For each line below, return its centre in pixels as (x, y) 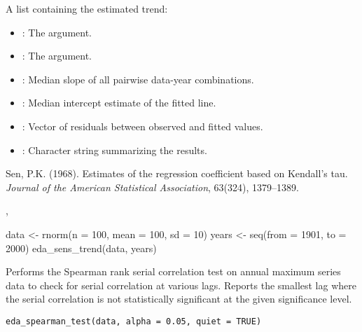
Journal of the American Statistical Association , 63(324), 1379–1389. (152, 187)
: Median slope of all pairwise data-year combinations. (138, 79)
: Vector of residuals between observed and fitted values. (142, 126)
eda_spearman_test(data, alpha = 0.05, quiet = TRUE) (134, 321)
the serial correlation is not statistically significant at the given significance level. (179, 299)
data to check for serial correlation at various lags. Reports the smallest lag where (181, 285)
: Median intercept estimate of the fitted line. (119, 103)
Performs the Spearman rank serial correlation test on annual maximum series (173, 271)
